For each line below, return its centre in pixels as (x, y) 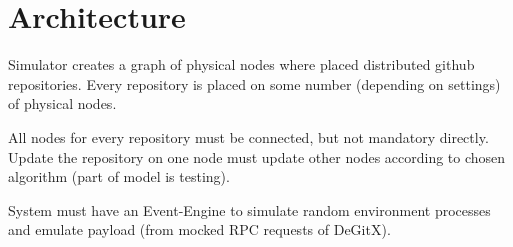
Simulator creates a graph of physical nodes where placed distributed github (241, 64)
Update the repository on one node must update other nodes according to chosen (257, 156)
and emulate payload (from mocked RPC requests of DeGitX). (199, 229)
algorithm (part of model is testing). (119, 176)
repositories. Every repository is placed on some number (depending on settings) (254, 83)
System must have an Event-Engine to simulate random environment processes (249, 209)
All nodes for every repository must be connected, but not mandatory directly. (248, 136)
